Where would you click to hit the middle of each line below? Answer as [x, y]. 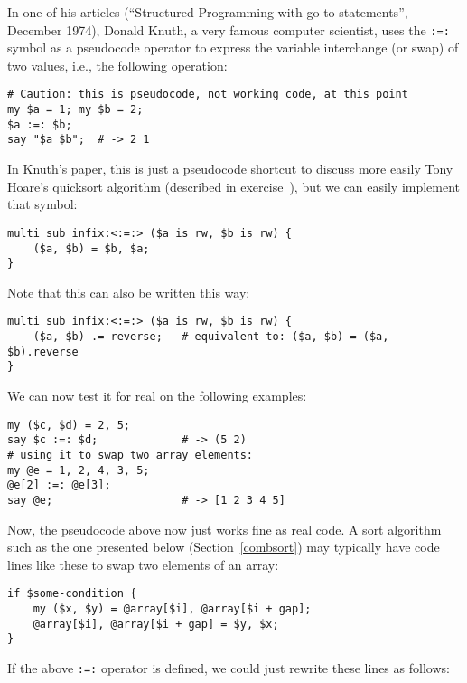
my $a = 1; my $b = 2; [75, 110]
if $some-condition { [72, 594]
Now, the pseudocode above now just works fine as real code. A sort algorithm [224, 529]
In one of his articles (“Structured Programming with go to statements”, [208, 12]
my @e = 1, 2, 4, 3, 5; [79, 470]
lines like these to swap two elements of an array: [143, 564]
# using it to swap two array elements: [131, 455]
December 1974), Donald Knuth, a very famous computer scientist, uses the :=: [229, 29]
